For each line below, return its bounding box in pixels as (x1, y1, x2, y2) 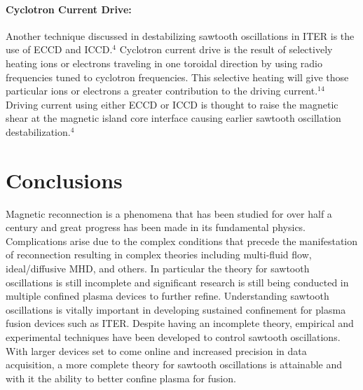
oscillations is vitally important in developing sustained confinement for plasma (6, 302, 346, 316)
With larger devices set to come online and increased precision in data (6, 343, 307, 358)
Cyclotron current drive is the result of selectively (119, 42, 333, 57)
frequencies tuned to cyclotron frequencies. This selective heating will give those (6, 69, 349, 84)
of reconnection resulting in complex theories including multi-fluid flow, (6, 247, 312, 262)
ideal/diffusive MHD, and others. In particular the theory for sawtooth (6, 261, 310, 276)
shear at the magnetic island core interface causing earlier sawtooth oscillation (6, 111, 341, 125)
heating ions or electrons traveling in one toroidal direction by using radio (6, 55, 323, 70)
